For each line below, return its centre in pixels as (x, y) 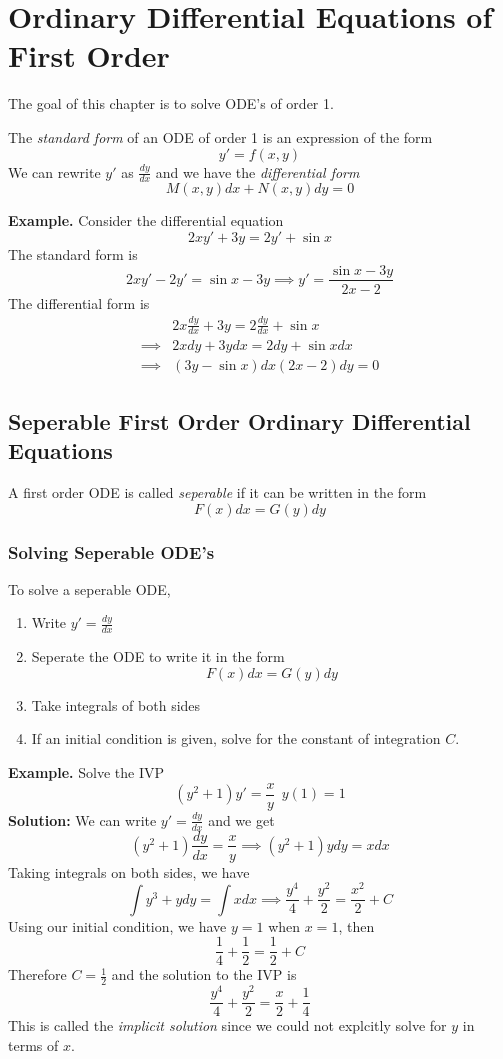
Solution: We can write (82, 819)
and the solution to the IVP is (204, 974)
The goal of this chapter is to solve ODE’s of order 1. (171, 103)
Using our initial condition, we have (117, 925)
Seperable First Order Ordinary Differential (239, 420)
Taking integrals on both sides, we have (129, 871)
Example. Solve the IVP (86, 772)
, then (356, 925)
